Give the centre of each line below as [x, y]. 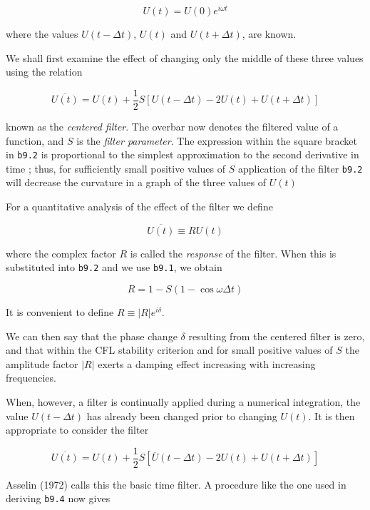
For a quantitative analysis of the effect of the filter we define [139, 206]
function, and [35, 140]
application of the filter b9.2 [300, 168]
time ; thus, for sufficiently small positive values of [116, 168]
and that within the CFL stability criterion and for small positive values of [169, 350]
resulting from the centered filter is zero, [277, 336]
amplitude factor [42, 363]
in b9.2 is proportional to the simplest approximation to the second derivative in [183, 154]
